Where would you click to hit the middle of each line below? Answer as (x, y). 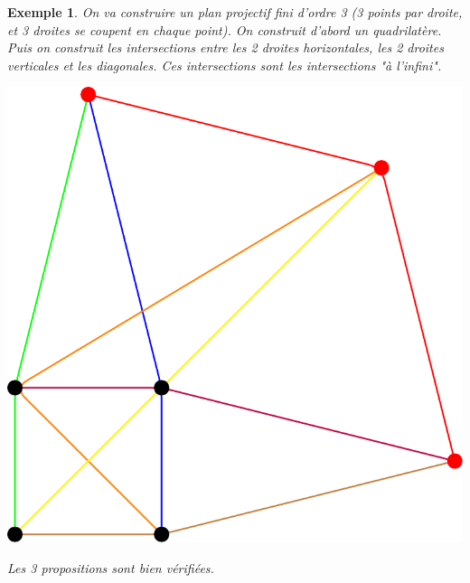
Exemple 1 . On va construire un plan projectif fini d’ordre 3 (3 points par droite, (235, 12)
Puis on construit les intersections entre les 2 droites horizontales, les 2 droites (226, 47)
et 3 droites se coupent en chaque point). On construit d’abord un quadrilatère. (225, 29)
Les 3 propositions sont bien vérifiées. (111, 567)
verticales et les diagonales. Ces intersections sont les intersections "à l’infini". (225, 65)
